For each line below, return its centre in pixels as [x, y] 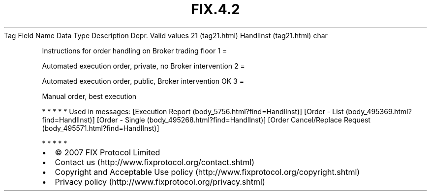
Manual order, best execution [89, 96]
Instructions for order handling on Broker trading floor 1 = [135, 50]
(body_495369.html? [379, 111]
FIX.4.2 [215, 9]
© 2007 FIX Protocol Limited [108, 152]
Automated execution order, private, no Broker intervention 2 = [143, 66]
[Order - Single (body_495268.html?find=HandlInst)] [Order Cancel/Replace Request [233, 120]
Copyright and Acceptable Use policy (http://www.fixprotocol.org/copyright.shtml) [207, 172]
